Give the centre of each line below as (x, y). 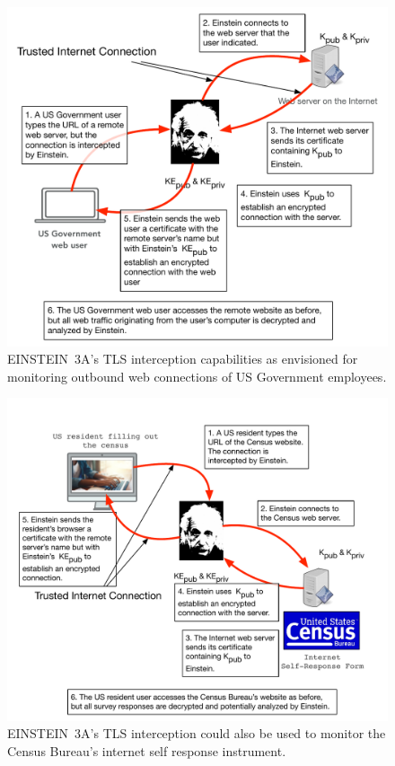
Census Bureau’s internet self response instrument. (147, 751)
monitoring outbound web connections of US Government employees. (197, 376)
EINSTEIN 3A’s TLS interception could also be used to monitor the (197, 733)
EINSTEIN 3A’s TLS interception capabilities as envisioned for (183, 359)
